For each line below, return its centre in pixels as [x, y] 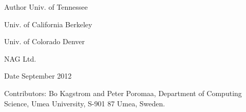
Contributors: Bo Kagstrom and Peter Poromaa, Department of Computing [123, 93]
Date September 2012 [38, 76]
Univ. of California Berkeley [48, 24]
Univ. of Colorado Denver [45, 41]
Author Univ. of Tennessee [46, 7]
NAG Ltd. [20, 58]
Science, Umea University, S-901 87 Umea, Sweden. [85, 103]
